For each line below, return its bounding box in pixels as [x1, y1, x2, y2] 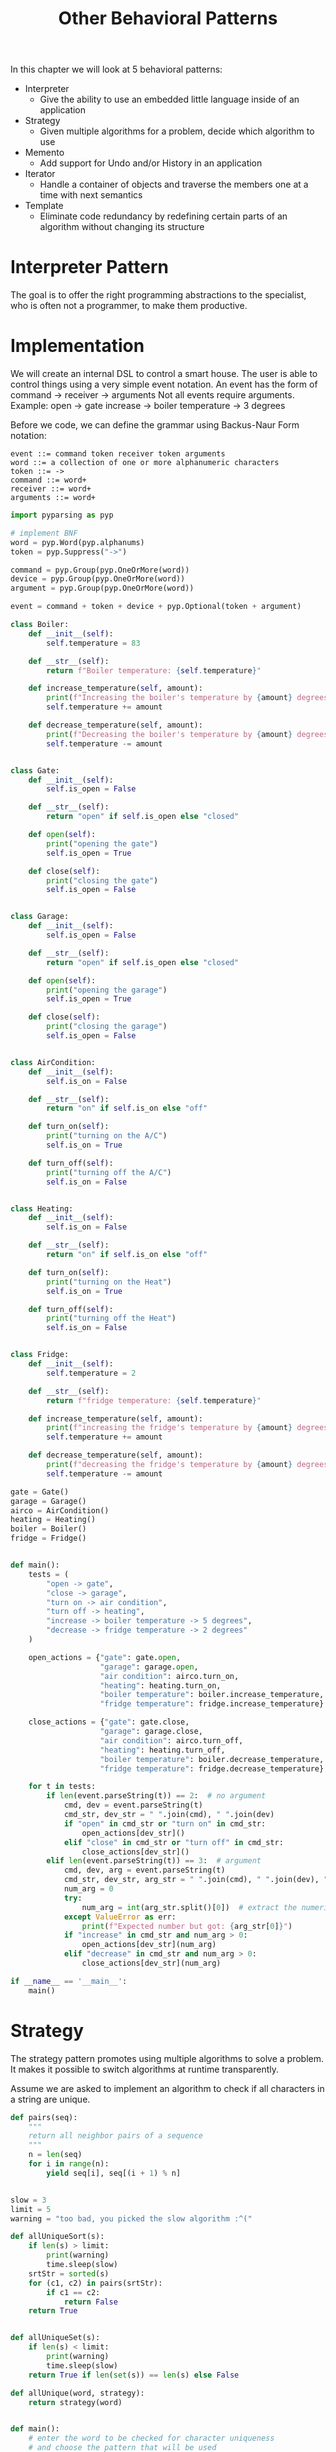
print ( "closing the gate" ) [46, 875, 159, 886]
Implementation [10, 335, 145, 357]
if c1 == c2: [46, 2287, 101, 2297]
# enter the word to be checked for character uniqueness [28, 2433, 275, 2444]
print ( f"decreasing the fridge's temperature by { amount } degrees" [46, 1460, 333, 1470]
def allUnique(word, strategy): [10, 2388, 145, 2398]
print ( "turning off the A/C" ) [46, 1167, 172, 1177]
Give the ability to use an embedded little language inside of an [39, 93, 300, 106]
